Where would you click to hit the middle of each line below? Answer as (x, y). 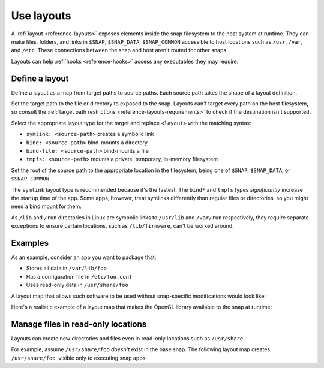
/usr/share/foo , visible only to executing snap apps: (79, 358)
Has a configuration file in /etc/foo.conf (79, 276)
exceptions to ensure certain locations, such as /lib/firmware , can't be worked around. (122, 226)
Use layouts (41, 16)
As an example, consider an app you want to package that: (84, 257)
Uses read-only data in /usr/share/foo (77, 285)
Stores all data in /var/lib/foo (67, 268)
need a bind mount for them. (46, 206)
